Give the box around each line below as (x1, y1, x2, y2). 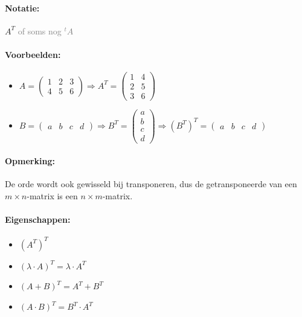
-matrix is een (27, 189, 78, 202)
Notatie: (5, 1, 40, 14)
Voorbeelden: (5, 48, 61, 60)
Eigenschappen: (5, 213, 71, 226)
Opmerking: (5, 155, 55, 167)
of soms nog (18, 24, 62, 37)
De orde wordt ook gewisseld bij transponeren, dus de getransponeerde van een (5, 178, 297, 190)
